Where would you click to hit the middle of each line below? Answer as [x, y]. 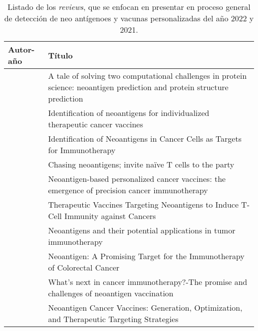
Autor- [21, 49]
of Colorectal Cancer [84, 267]
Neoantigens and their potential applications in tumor [142, 230]
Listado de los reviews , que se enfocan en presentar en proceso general [129, 7]
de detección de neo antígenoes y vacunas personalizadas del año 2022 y [129, 18]
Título [60, 55]
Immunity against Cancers [110, 216]
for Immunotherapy [82, 150]
